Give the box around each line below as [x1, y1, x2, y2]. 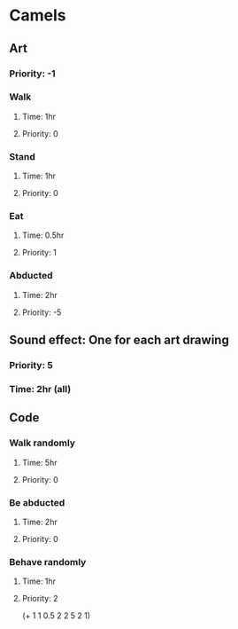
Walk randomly [9, 436, 76, 449]
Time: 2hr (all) [9, 382, 72, 395]
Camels [9, 5, 66, 26]
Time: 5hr [21, 457, 58, 468]
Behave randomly [9, 555, 87, 568]
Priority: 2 [21, 594, 58, 604]
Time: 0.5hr [21, 230, 65, 240]
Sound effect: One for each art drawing [9, 333, 230, 348]
